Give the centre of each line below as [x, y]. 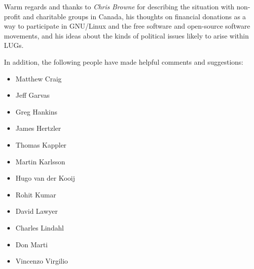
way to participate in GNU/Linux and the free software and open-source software [127, 26]
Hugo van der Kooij [45, 178]
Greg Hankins [36, 111]
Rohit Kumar [36, 194]
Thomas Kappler [41, 144]
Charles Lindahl [40, 227]
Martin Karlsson [40, 161]
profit [12, 16]
